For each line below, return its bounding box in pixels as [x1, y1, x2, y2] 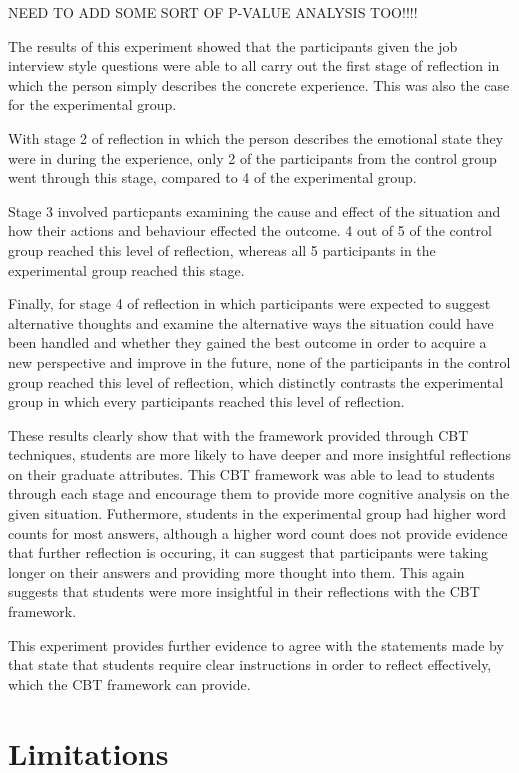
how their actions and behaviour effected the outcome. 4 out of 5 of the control [8, 220, 492, 241]
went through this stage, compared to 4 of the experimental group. [8, 167, 417, 188]
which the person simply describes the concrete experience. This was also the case [8, 74, 510, 95]
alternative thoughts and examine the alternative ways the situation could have [8, 312, 494, 333]
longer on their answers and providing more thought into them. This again [8, 561, 465, 582]
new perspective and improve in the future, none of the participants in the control [8, 351, 511, 372]
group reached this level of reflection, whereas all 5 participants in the [8, 239, 436, 260]
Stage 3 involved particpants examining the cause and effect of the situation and [8, 200, 501, 221]
